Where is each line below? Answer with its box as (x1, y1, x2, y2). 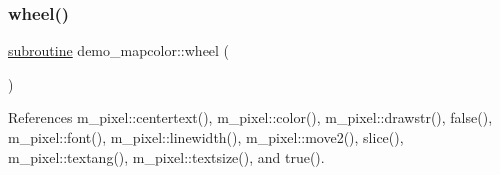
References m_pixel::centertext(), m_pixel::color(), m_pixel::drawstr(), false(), (8, 107, 493, 128)
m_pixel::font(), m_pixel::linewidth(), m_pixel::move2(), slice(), (8, 127, 404, 147)
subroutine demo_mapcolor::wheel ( (8, 40, 230, 61)
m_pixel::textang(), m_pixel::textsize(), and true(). (8, 146, 325, 167)
